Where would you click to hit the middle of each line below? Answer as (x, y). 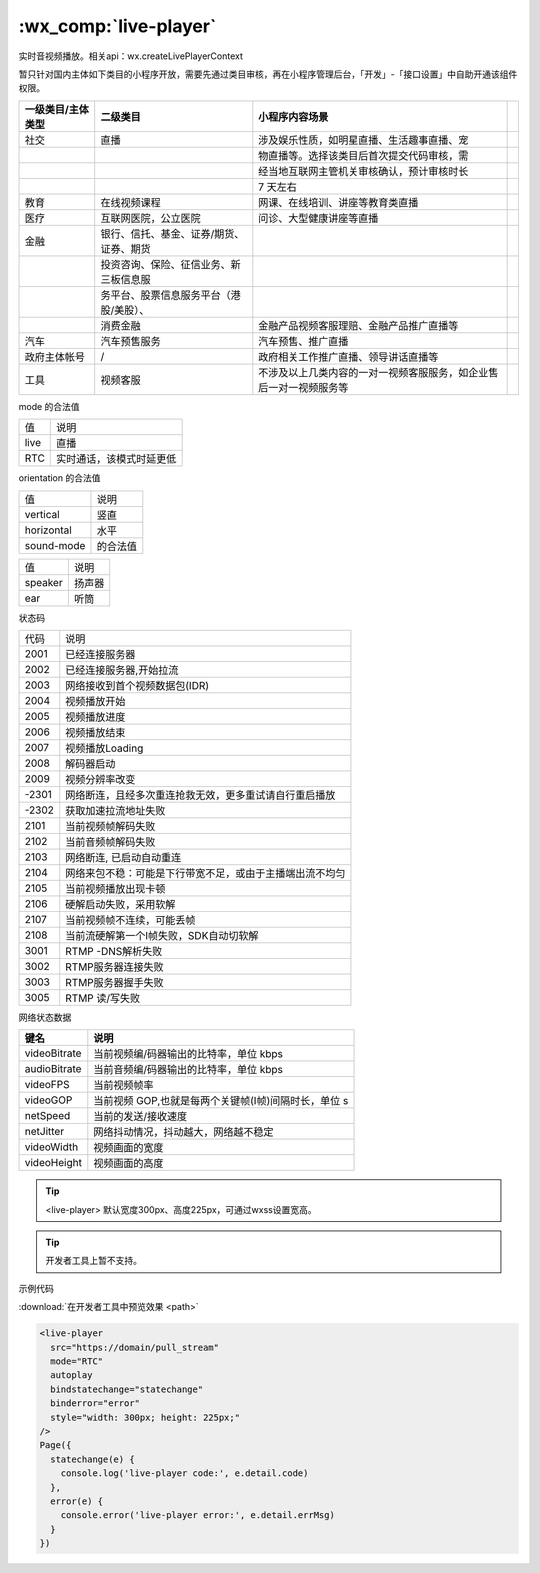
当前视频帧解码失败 (110, 826)
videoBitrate (53, 1053)
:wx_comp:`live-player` (117, 26)
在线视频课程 (130, 202)
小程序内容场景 (293, 117)
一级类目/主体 (56, 109)
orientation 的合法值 (59, 478)
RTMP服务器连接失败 (114, 967)
